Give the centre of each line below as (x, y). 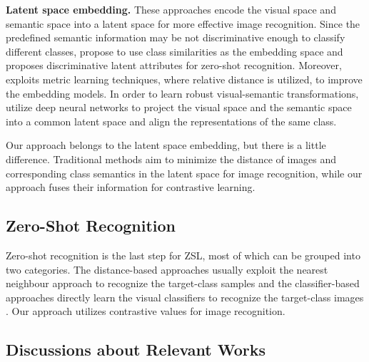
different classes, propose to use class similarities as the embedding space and (175, 51)
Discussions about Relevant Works (136, 350)
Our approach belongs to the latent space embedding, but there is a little (166, 145)
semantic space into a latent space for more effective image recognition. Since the (183, 23)
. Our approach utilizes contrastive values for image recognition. (146, 311)
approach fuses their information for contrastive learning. (131, 187)
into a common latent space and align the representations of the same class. (171, 121)
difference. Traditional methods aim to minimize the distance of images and (171, 159)
